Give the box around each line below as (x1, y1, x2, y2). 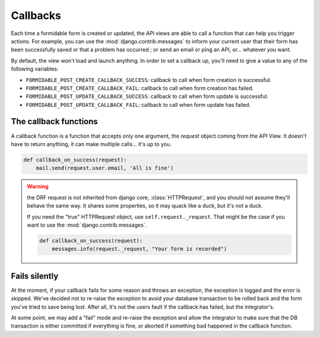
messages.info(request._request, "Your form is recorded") (52, 246, 228, 252)
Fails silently (11, 271, 59, 281)
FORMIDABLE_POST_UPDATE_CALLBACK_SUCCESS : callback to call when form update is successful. (25, 93, 269, 100)
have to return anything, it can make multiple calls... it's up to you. (11, 140, 172, 148)
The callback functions (11, 116, 98, 127)
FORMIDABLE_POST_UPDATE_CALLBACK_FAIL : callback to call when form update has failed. (25, 101, 251, 108)
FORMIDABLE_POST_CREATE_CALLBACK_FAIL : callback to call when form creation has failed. (25, 84, 254, 91)
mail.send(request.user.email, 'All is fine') (36, 165, 174, 171)
